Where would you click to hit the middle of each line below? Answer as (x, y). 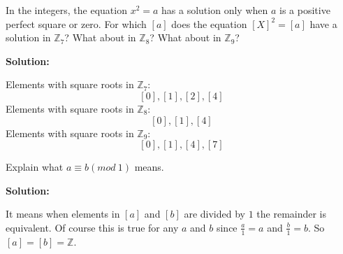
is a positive (305, 10)
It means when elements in (63, 214)
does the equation (209, 23)
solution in (28, 37)
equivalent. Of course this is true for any (92, 227)
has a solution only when (215, 10)
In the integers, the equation (66, 10)
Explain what (35, 167)
